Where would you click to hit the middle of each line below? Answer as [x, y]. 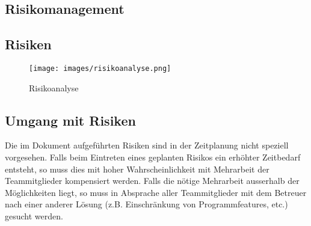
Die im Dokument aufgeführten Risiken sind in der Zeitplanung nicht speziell [147, 145]
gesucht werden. [34, 216]
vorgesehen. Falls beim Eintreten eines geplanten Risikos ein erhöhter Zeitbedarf [153, 157]
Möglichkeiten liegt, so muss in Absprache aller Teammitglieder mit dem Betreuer [156, 192]
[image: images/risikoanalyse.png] [100, 68]
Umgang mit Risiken [70, 120]
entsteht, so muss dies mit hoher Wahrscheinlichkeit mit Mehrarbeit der [137, 169]
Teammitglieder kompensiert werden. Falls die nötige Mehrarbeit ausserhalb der [152, 181]
